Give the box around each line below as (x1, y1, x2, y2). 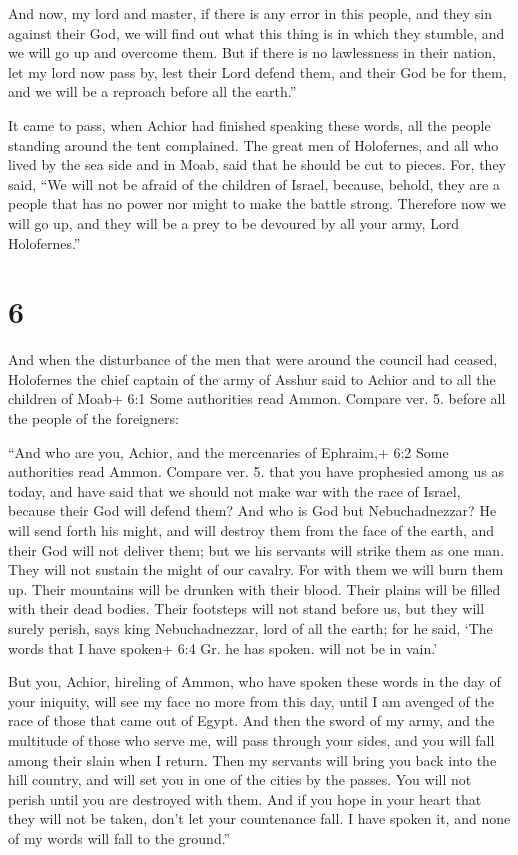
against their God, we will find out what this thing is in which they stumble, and (8, 22, 505, 43)
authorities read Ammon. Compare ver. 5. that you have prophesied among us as (8, 461, 504, 482)
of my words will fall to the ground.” (8, 827, 231, 848)
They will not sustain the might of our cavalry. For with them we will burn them (8, 559, 504, 580)
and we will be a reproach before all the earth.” (8, 81, 297, 102)
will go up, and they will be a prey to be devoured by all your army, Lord (8, 212, 460, 233)
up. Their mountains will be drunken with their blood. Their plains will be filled (8, 578, 501, 599)
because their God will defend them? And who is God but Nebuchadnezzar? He (8, 500, 497, 521)
